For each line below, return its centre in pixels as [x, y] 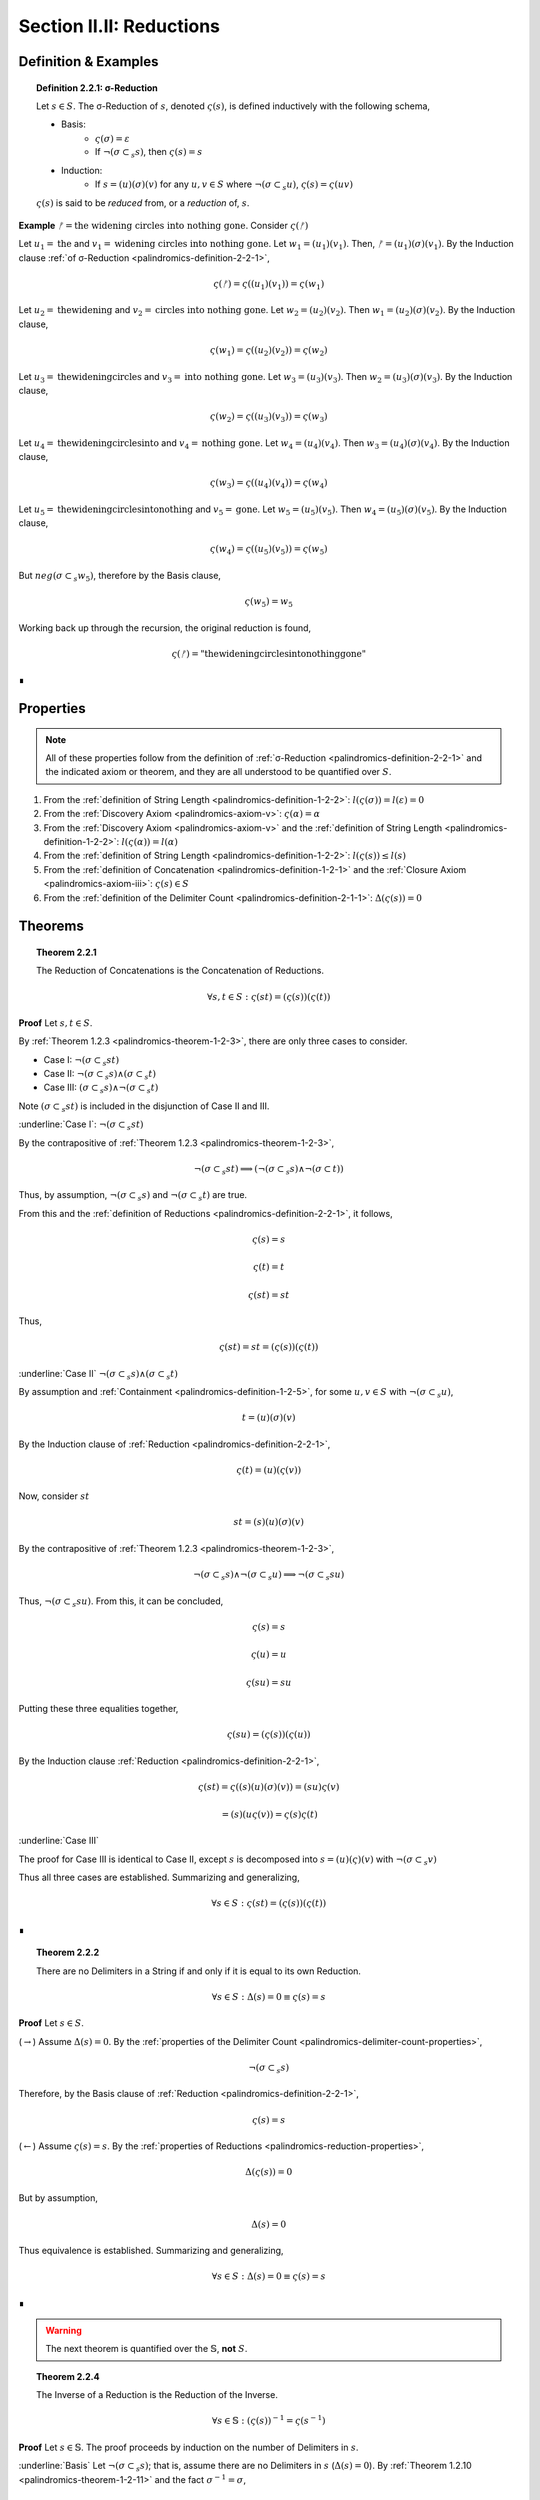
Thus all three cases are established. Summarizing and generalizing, [159, 1877]
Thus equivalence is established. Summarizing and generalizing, [151, 2251]
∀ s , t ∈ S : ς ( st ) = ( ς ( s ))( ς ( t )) [268, 996]
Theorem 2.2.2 [68, 1952]
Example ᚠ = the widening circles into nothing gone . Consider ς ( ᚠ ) [163, 225]
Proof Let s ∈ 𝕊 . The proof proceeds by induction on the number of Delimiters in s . [188, 2447]
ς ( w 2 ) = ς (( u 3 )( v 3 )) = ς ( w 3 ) [269, 417]
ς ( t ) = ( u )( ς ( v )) [269, 1469]
